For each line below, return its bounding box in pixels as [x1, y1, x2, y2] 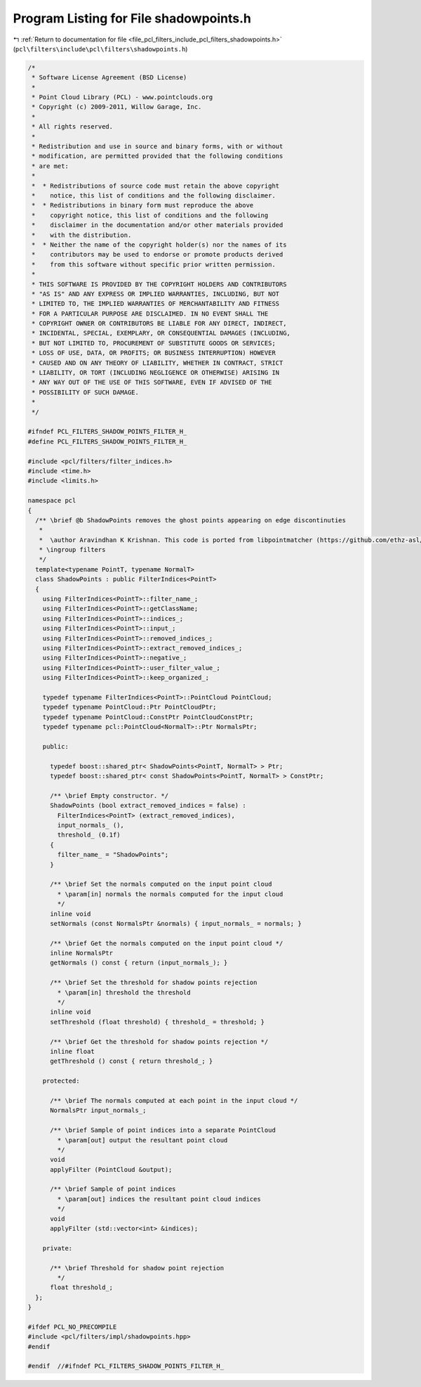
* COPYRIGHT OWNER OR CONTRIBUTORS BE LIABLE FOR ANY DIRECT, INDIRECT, [32, 320, 287, 328]
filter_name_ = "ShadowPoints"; [57, 851, 168, 859]
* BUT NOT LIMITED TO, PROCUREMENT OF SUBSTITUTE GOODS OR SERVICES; [32, 339, 276, 347]
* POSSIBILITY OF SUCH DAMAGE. [32, 388, 140, 396]
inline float [50, 1047, 95, 1055]
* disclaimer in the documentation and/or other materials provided [32, 221, 283, 229]
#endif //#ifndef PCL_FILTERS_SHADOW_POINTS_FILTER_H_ [27, 1362, 225, 1370]
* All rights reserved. [32, 123, 114, 131]
